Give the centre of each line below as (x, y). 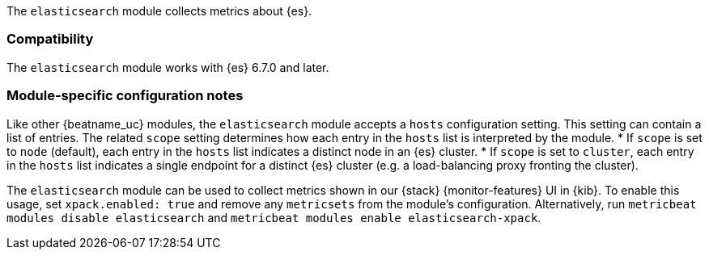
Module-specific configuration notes (125, 96)
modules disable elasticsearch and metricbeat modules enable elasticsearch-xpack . (274, 217)
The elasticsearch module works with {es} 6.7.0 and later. (168, 67)
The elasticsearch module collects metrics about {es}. (159, 11)
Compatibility (50, 39)
